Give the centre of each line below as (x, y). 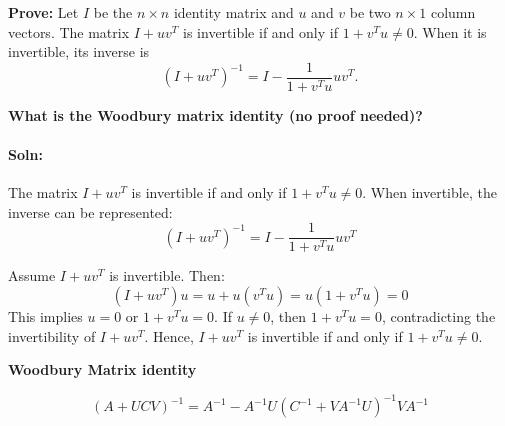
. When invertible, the (429, 192)
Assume (32, 275)
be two (370, 12)
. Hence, (169, 335)
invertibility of (52, 335)
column (453, 12)
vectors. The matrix (69, 31)
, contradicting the (438, 316)
